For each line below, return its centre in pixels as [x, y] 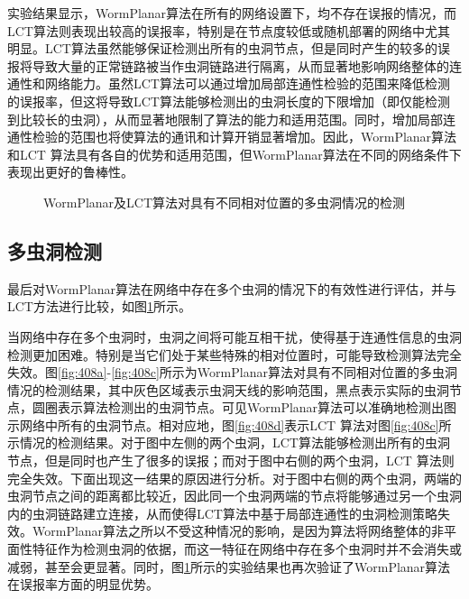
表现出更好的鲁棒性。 [70, 172]
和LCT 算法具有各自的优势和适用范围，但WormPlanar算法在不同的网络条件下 [234, 154]
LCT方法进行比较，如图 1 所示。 [99, 306]
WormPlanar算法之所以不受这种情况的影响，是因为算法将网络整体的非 [238, 531]
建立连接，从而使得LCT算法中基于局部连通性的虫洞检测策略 [260, 513]
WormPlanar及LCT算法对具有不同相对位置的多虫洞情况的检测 [225, 202]
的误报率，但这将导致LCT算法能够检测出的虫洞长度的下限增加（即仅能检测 [229, 101]
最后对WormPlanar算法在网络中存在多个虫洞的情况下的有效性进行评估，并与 [232, 288]
